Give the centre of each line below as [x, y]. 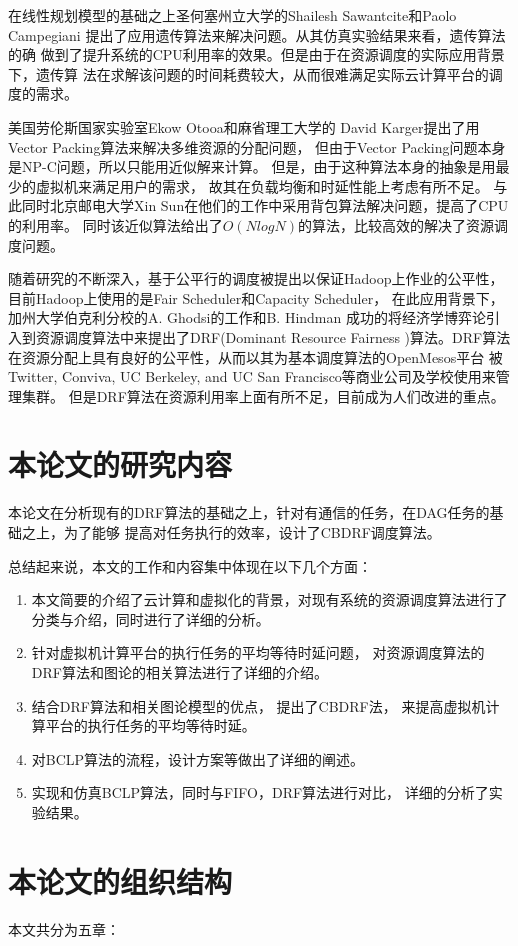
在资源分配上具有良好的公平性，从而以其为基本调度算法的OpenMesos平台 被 [255, 356]
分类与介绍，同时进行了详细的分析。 [150, 618]
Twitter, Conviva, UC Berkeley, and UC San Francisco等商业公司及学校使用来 [252, 376]
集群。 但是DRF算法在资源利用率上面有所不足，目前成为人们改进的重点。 [263, 395]
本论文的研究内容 [120, 464]
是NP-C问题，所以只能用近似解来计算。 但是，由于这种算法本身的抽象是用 [252, 166]
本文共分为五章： [64, 928]
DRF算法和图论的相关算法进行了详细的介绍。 [179, 671]
